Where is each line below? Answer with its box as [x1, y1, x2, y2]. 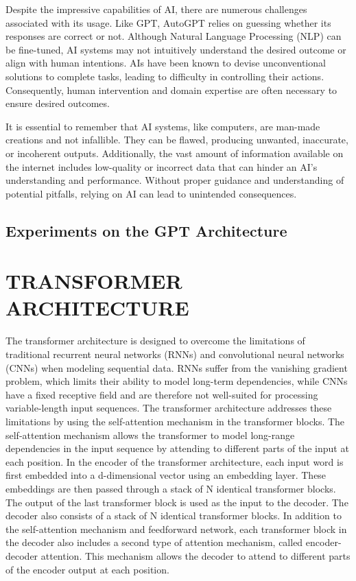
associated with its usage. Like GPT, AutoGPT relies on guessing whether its [5, 15, 331, 29]
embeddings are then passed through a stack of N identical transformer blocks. [5, 481, 336, 495]
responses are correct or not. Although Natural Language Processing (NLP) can [5, 29, 342, 43]
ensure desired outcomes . [5, 96, 110, 110]
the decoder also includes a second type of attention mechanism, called [5, 535, 303, 549]
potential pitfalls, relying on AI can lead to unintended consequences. [5, 186, 297, 200]
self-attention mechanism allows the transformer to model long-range [5, 427, 295, 442]
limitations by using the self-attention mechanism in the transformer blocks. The [5, 414, 345, 428]
